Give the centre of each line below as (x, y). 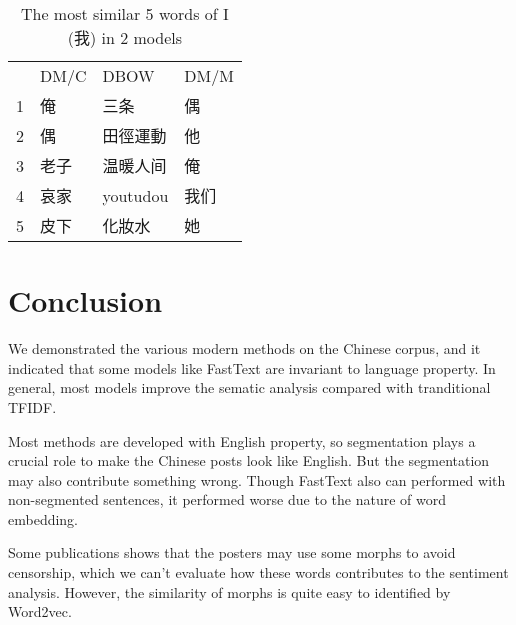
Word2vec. (40, 611)
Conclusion (85, 300)
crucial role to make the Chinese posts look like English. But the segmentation (249, 460)
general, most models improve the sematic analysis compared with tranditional (249, 387)
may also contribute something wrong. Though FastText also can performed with (257, 479)
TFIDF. (32, 406)
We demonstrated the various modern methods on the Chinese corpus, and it (244, 348)
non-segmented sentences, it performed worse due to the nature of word (227, 499)
